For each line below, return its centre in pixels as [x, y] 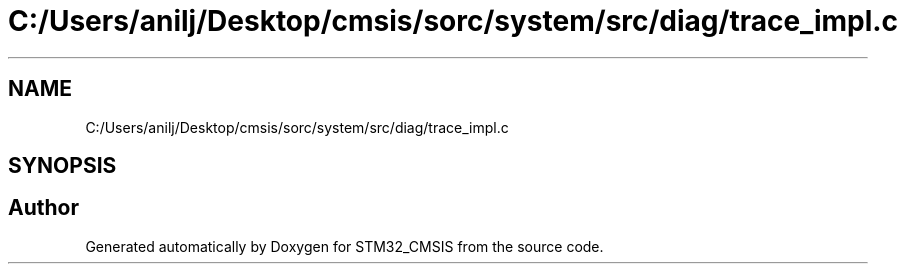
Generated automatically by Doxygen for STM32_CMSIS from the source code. [344, 246]
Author [43, 208]
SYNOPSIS [62, 166]
